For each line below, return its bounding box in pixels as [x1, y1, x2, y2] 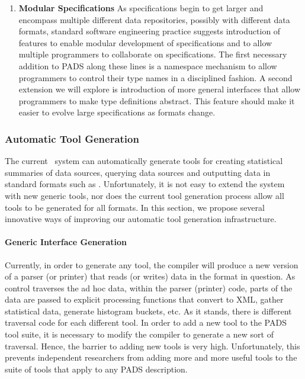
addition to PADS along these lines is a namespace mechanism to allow [18, 59, 277, 72]
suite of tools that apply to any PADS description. [5, 362, 188, 375]
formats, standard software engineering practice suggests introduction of [18, 25, 281, 37]
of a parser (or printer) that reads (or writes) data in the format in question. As [5, 270, 296, 282]
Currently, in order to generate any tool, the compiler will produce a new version [5, 258, 298, 271]
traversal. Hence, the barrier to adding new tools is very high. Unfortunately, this [5, 339, 300, 352]
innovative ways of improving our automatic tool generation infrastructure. [5, 213, 277, 225]
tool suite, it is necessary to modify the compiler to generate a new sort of [5, 328, 274, 341]
